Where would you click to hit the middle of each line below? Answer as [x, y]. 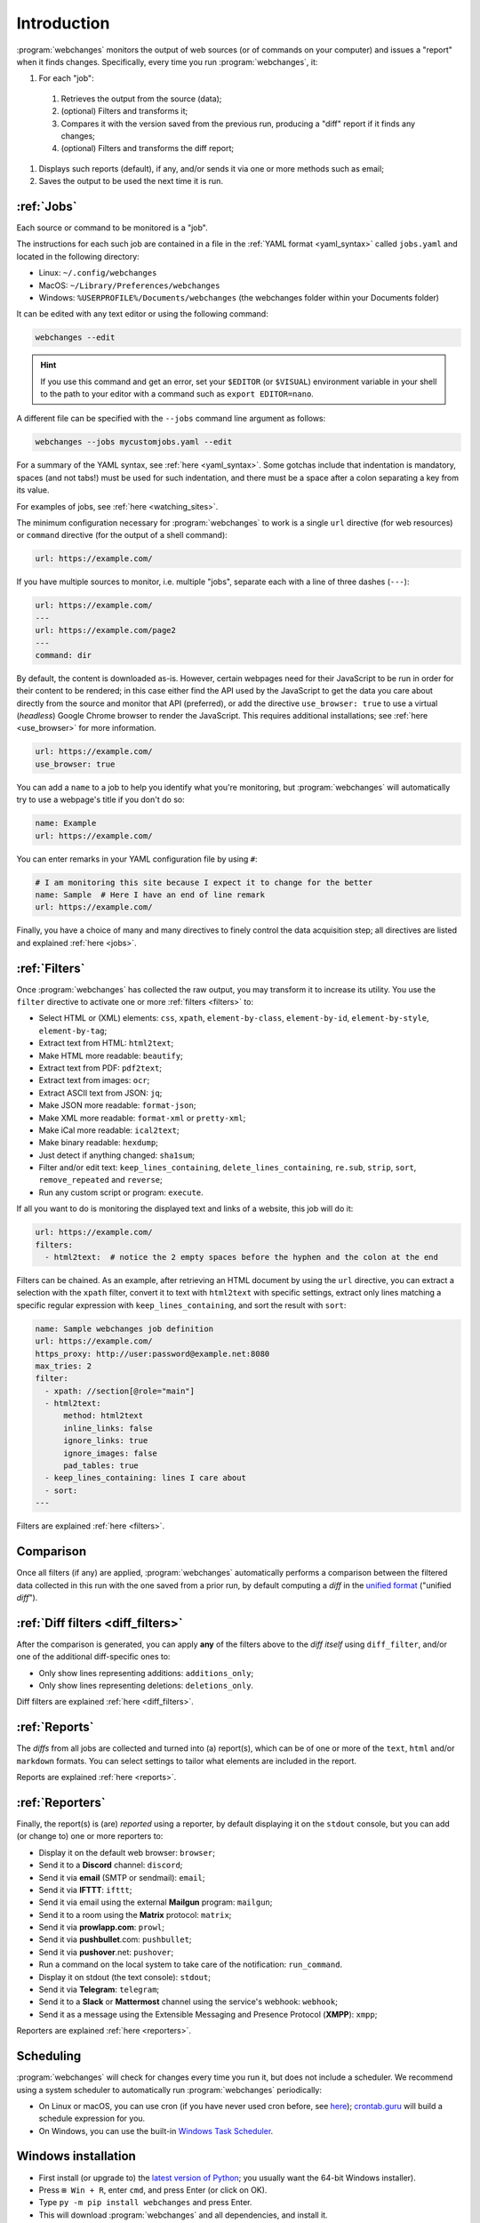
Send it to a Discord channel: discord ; [111, 1865]
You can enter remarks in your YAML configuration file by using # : [137, 859]
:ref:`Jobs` [47, 206]
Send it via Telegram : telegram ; [99, 1990]
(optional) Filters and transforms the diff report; [148, 148]
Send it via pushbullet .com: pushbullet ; [115, 1939]
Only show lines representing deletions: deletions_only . [146, 1685]
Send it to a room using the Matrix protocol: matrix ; [135, 1914]
